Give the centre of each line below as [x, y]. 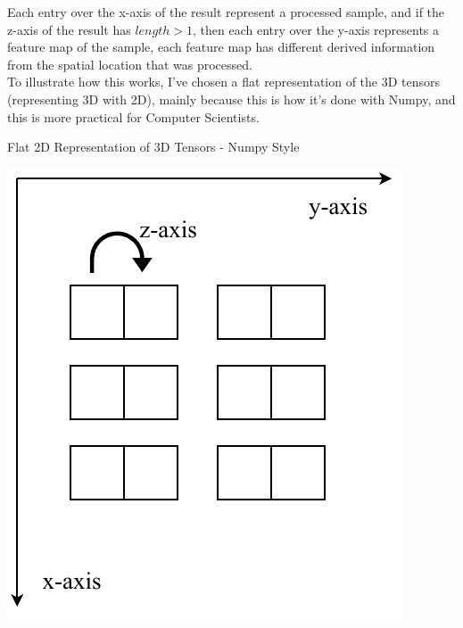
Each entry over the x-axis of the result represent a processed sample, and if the [226, 12]
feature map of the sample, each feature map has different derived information [221, 47]
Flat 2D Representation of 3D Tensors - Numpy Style [153, 147]
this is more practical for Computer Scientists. [133, 116]
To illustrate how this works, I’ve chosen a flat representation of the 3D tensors [224, 82]
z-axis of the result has [69, 29]
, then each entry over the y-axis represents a [316, 29]
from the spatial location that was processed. [130, 64]
